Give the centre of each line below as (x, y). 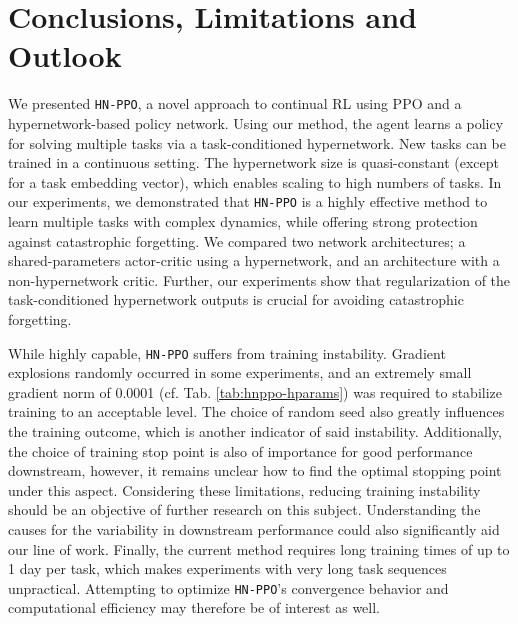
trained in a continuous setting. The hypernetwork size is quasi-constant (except (253, 162)
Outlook (65, 55)
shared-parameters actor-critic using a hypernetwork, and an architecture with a (254, 260)
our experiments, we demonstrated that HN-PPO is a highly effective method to (248, 201)
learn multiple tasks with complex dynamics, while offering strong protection (243, 221)
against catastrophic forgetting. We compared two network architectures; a (237, 240)
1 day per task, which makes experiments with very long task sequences (227, 568)
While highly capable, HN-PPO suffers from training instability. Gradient (227, 352)
